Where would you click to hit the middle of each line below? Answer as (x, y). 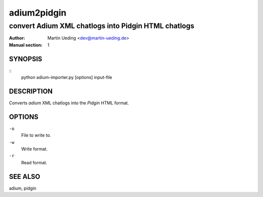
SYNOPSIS (26, 59)
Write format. (35, 149)
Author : (17, 38)
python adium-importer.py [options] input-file (67, 78)
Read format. (34, 162)
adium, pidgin (23, 188)
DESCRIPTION (31, 91)
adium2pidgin (38, 13)
